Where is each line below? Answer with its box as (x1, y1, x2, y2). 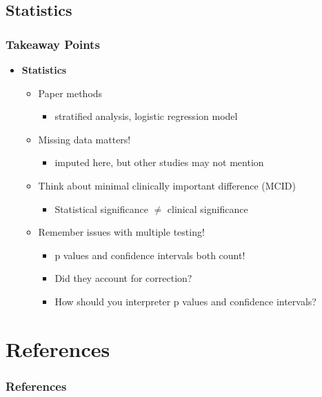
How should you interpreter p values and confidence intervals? (54, 294, 316, 308)
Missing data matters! (38, 132, 131, 146)
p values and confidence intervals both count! (54, 247, 245, 262)
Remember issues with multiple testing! (38, 225, 205, 239)
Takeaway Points (6, 35, 100, 52)
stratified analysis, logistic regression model (54, 109, 238, 123)
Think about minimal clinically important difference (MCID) (38, 178, 296, 192)
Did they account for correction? (54, 271, 192, 285)
